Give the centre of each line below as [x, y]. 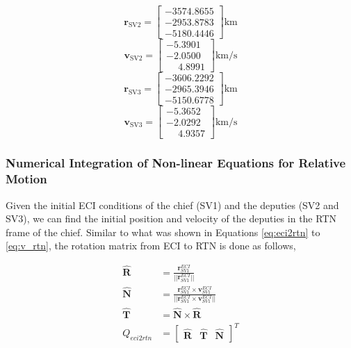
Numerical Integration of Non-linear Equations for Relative [176, 163]
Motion [26, 179]
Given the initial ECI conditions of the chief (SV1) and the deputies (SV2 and [172, 205]
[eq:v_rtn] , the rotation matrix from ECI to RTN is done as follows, [151, 246]
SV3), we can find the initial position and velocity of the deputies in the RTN [171, 218]
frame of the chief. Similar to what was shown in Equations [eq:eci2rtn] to [163, 232]
